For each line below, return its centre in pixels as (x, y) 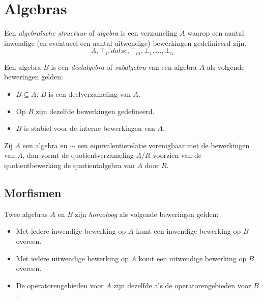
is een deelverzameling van (90, 93)
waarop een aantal (216, 33)
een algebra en (45, 145)
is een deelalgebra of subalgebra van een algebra (124, 66)
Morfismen (33, 192)
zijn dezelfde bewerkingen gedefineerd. (95, 111)
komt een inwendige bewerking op (188, 231)
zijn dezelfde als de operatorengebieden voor (182, 285)
